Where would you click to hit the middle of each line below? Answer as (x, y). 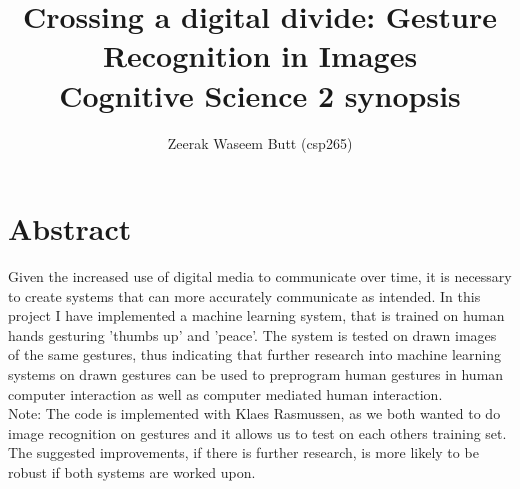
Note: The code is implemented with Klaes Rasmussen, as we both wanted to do (254, 413)
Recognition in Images (260, 55)
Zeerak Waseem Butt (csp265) (260, 142)
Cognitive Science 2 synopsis (260, 94)
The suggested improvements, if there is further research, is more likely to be (243, 452)
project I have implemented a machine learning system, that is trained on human (256, 315)
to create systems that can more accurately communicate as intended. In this (244, 295)
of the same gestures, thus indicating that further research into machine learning (254, 354)
